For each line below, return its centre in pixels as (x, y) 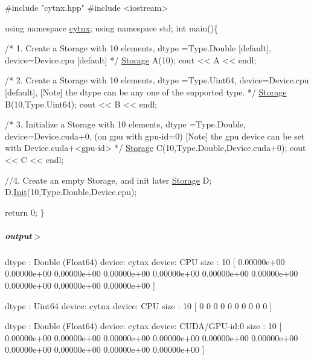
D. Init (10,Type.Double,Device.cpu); (71, 192)
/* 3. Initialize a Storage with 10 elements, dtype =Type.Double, (125, 124)
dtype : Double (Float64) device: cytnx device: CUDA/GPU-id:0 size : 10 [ (143, 326)
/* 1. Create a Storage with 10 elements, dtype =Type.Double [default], (138, 48)
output (18, 235)
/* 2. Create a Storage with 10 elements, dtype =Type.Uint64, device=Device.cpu (157, 80)
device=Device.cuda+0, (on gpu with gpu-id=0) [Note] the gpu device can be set (155, 136)
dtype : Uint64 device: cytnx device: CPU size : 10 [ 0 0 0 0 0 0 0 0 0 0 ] (139, 305)
